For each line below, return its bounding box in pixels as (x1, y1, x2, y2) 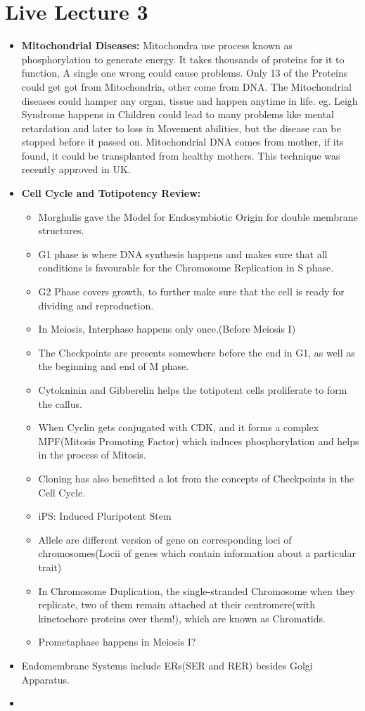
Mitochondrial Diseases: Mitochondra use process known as (21, 38, 293, 53)
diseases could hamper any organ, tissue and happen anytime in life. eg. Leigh (21, 93, 358, 108)
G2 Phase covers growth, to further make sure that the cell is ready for (38, 284, 345, 299)
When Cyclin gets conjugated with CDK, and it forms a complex (38, 420, 319, 435)
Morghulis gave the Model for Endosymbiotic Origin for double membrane (38, 209, 358, 224)
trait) (38, 559, 62, 574)
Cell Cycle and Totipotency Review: (21, 186, 201, 200)
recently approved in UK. (21, 162, 131, 177)
